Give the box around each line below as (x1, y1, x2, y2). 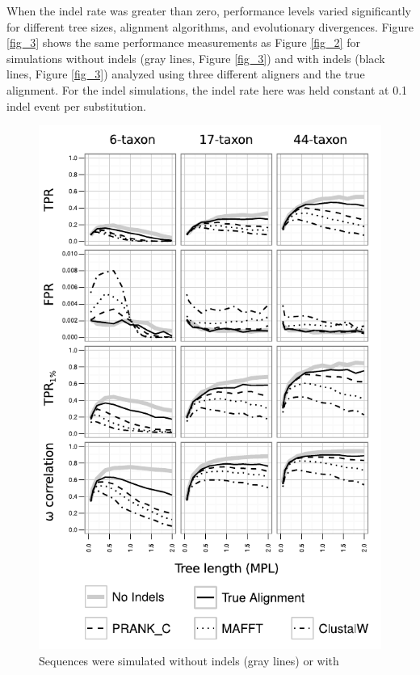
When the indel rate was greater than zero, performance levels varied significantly (6, 2, 411, 19)
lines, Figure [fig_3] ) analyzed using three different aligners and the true (6, 65, 365, 82)
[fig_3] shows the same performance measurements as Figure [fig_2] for (6, 34, 360, 51)
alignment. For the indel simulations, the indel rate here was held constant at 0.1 (6, 81, 408, 98)
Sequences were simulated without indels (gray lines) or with (39, 652, 339, 669)
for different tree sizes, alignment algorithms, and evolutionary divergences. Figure (6, 18, 414, 35)
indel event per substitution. (6, 97, 146, 114)
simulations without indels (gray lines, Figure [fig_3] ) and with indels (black (6, 49, 385, 66)
